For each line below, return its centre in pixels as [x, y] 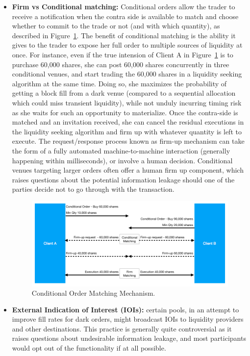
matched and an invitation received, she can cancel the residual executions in [128, 122]
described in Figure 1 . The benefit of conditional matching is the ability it [124, 35]
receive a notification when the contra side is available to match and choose [125, 16]
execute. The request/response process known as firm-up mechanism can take [128, 141]
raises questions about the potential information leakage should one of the [123, 179]
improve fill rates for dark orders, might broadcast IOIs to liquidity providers [128, 319]
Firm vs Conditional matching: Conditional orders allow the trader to [124, 6]
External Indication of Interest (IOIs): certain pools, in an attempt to [125, 309]
